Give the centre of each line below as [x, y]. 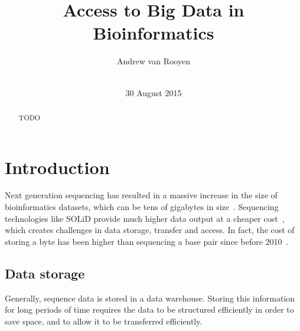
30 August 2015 [154, 92]
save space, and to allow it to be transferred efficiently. [104, 321]
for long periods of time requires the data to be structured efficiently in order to [149, 309]
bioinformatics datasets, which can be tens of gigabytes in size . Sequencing [142, 207]
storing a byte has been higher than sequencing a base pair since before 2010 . [147, 241]
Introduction [57, 167]
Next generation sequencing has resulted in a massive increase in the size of [141, 195]
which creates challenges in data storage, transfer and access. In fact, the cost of [150, 230]
